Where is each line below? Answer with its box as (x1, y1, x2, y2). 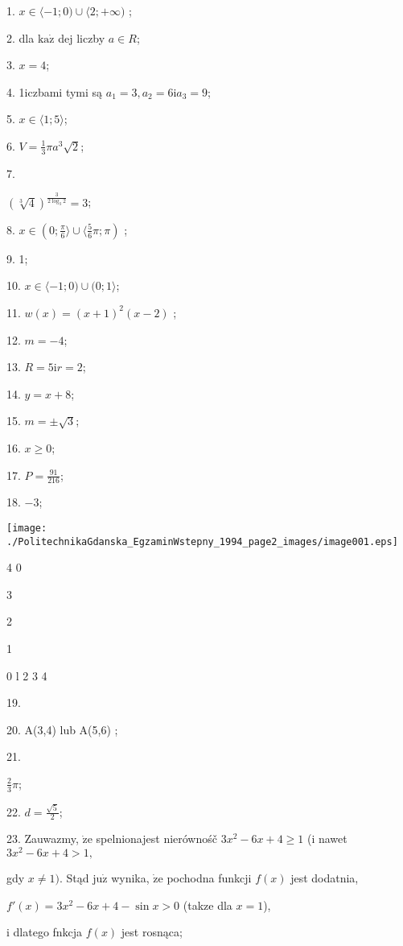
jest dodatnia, (290, 870, 359, 886)
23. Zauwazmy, (6, 830, 79, 847)
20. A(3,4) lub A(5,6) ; (6, 721, 118, 737)
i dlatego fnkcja (6, 923, 83, 940)
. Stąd (59, 870, 89, 886)
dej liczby (58, 29, 105, 46)
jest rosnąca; (121, 923, 183, 940)
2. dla (6, 29, 35, 46)
